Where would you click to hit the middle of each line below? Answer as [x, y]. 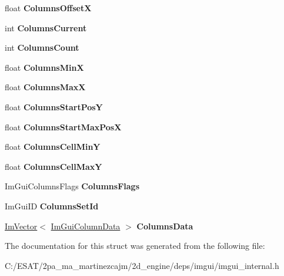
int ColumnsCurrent [46, 27]
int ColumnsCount [42, 47]
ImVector [21, 226]
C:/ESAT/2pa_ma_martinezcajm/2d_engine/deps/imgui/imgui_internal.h [142, 265]
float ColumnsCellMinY [53, 147]
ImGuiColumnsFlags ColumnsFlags [72, 186]
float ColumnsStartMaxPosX [63, 126]
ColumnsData [165, 226]
